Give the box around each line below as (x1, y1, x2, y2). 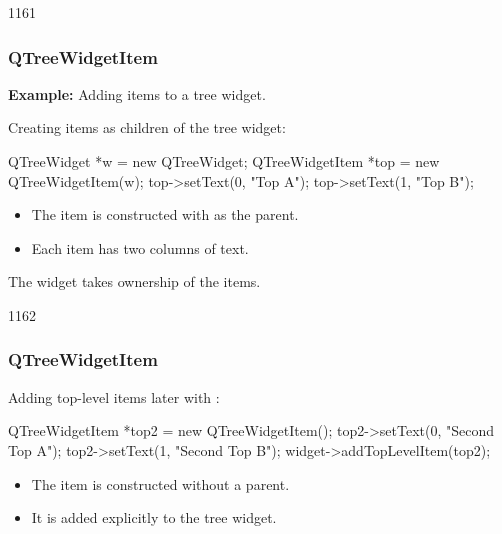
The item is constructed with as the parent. (31, 204, 299, 225)
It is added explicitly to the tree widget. (31, 507, 277, 528)
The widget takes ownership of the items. (8, 271, 261, 292)
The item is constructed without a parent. (31, 473, 290, 494)
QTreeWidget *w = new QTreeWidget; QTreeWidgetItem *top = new (8, 151, 440, 171)
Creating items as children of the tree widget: (8, 117, 286, 138)
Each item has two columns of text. (31, 237, 249, 258)
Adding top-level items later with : (8, 386, 220, 407)
